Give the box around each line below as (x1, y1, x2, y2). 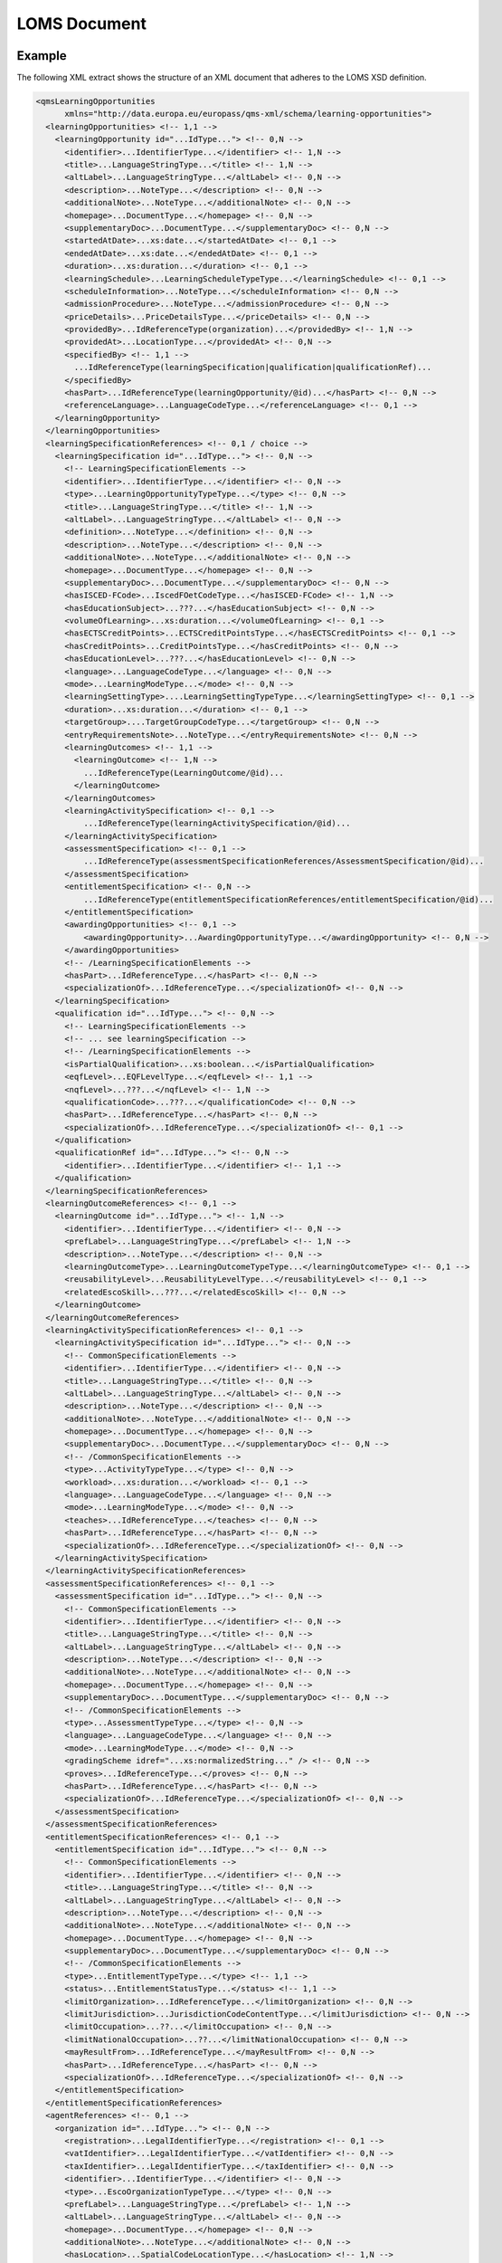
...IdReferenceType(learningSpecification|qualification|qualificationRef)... (73, 362, 432, 373)
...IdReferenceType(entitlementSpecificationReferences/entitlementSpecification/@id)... (82, 894, 494, 904)
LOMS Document (16, 14, 147, 33)
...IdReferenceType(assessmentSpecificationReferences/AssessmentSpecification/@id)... (82, 856, 484, 866)
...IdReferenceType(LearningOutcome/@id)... (82, 768, 284, 778)
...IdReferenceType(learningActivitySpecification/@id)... (82, 818, 351, 828)
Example (16, 48, 67, 63)
